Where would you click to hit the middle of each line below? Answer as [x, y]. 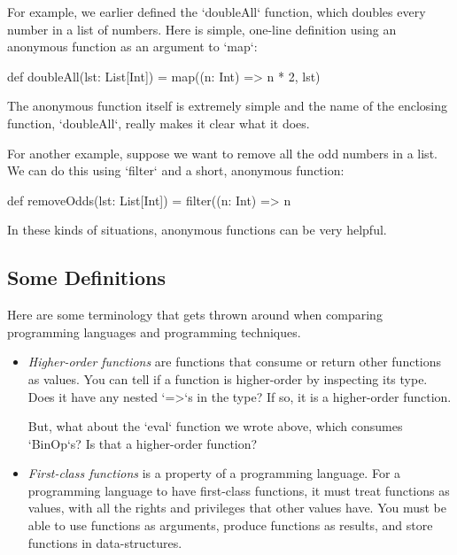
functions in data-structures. [105, 542]
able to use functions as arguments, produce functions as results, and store [230, 525]
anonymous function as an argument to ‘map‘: [132, 46]
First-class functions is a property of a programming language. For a [214, 473]
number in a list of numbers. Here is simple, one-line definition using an [202, 29]
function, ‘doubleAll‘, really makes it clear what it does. [159, 123]
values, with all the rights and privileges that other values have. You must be [237, 508]
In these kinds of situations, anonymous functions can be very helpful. [197, 230]
